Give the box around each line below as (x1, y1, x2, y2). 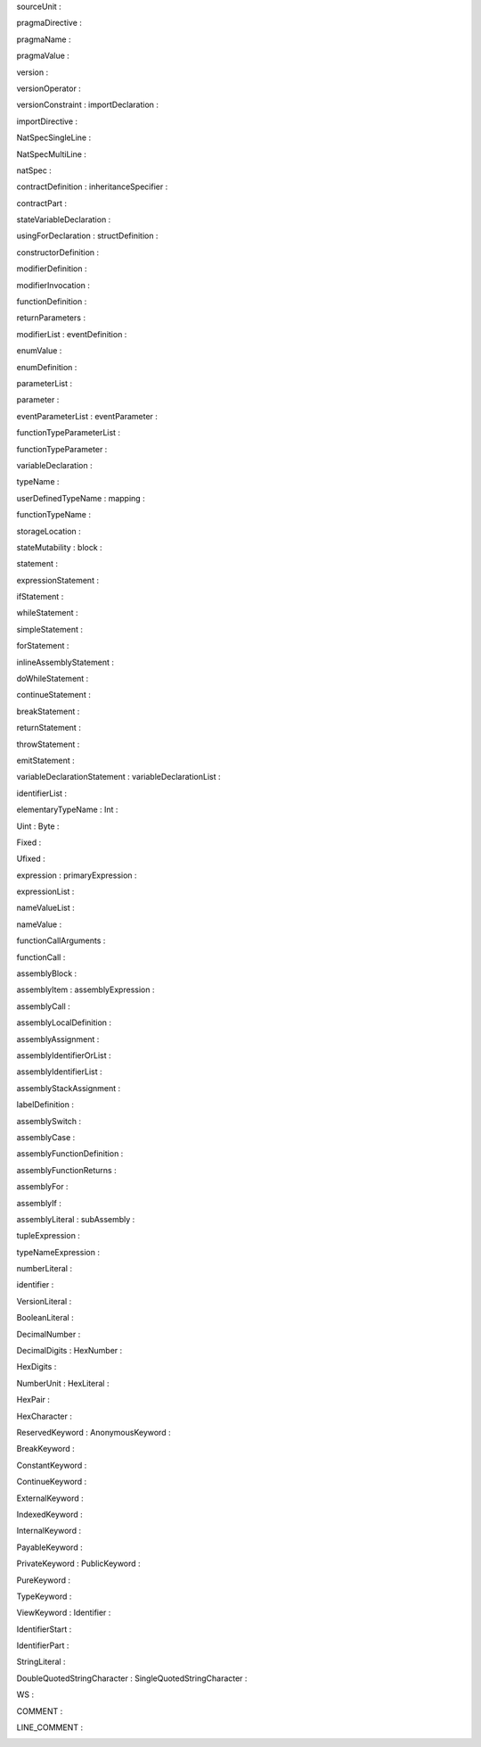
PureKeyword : (16, 1575, 71, 1586)
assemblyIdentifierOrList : (16, 1050, 111, 1061)
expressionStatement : (16, 575, 100, 585)
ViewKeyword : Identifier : (16, 1607, 111, 1619)
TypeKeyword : (16, 1591, 72, 1602)
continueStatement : (16, 690, 91, 700)
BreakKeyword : (16, 1444, 75, 1454)
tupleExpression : (16, 1230, 80, 1241)
